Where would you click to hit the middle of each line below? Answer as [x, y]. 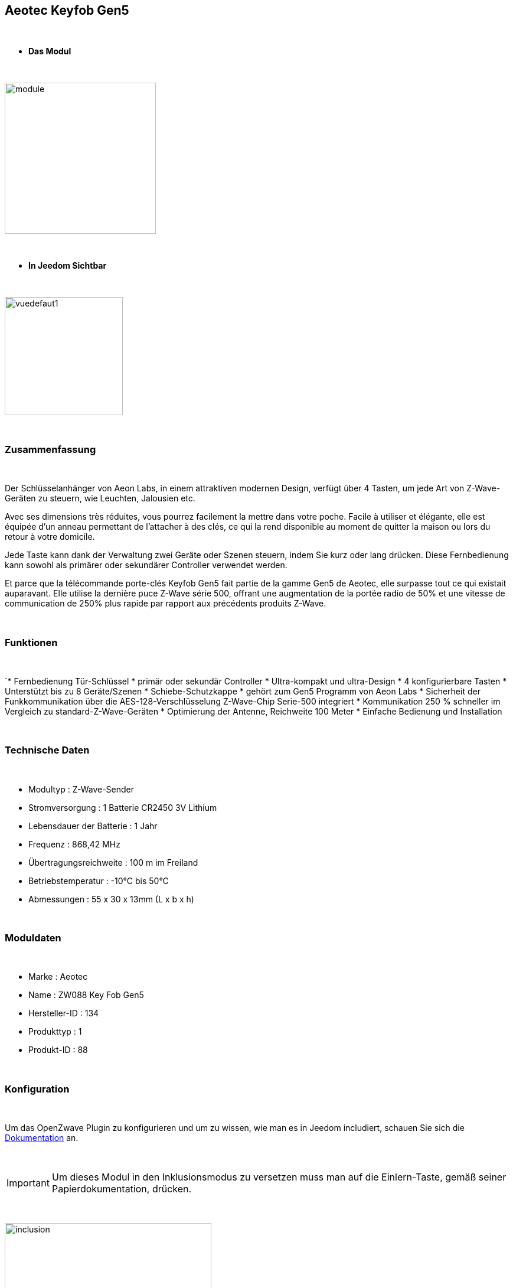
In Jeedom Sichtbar [68, 266]
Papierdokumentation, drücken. [122, 1189]
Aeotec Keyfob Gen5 [67, 10]
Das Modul [50, 51]
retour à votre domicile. [50, 537]
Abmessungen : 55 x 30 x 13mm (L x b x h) [111, 899]
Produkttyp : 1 [55, 1032]
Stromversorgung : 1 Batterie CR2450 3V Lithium [123, 807]
